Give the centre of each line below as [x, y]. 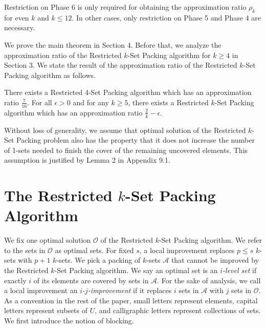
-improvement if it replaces [130, 290]
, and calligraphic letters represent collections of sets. [178, 310]
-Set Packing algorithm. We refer [210, 240]
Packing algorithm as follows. [50, 75]
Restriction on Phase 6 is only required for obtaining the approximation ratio [125, 7]
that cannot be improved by [215, 260]
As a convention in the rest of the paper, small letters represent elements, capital [131, 300]
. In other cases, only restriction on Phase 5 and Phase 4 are [167, 17]
